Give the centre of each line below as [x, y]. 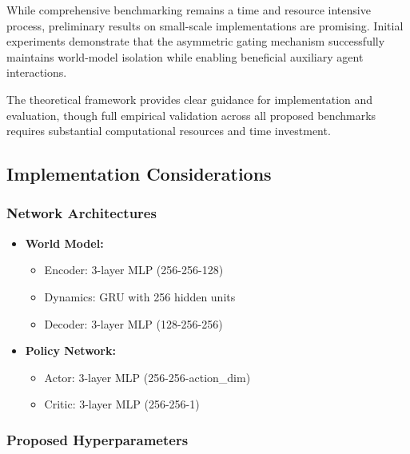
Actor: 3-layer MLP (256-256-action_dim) [147, 377]
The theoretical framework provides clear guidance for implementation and [190, 99]
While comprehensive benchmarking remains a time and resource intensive [189, 10]
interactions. [37, 72]
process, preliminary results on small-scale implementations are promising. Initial [205, 25]
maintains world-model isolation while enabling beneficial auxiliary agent [185, 56]
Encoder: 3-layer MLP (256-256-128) [134, 270]
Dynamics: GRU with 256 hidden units [140, 296]
